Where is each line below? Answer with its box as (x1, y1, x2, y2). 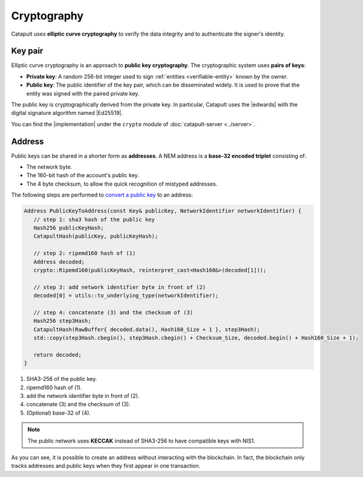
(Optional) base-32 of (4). (26, 409, 91, 417)
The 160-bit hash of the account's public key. (26, 172, 139, 179)
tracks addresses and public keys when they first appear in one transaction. (11, 462, 201, 470)
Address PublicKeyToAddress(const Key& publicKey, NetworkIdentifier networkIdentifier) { (24, 207, 302, 215)
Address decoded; (33, 258, 85, 265)
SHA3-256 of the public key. (26, 375, 97, 383)
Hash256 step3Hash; (33, 317, 91, 325)
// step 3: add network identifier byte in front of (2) (33, 284, 206, 290)
